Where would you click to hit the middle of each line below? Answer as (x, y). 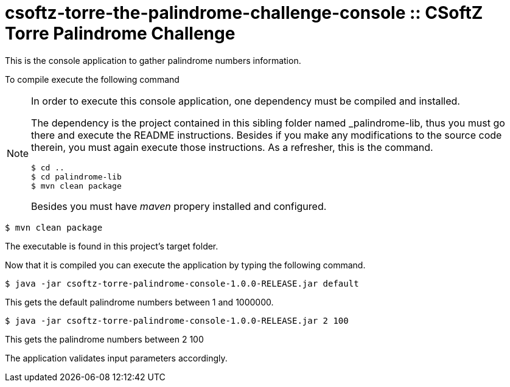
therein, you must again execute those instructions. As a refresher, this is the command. (232, 147)
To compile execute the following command (92, 79)
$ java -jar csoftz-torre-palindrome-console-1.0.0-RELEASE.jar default (182, 283)
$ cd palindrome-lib (76, 176)
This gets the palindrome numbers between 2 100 (104, 339)
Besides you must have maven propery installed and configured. (179, 206)
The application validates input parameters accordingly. (116, 358)
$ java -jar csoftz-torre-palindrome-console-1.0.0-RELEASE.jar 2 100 (177, 320)
